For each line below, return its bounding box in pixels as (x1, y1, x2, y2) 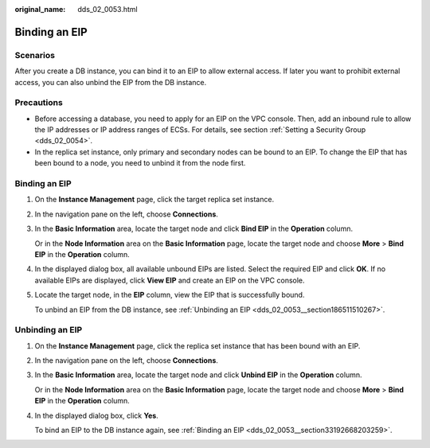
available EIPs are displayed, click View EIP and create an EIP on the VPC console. (34, 275, 306, 285)
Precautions (14, 97, 63, 108)
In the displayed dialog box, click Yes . (34, 411, 158, 420)
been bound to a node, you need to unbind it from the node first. (34, 158, 246, 168)
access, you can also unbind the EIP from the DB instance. (14, 77, 207, 87)
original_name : (14, 5, 66, 14)
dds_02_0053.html (77, 5, 139, 14)
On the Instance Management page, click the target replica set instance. (34, 195, 275, 205)
